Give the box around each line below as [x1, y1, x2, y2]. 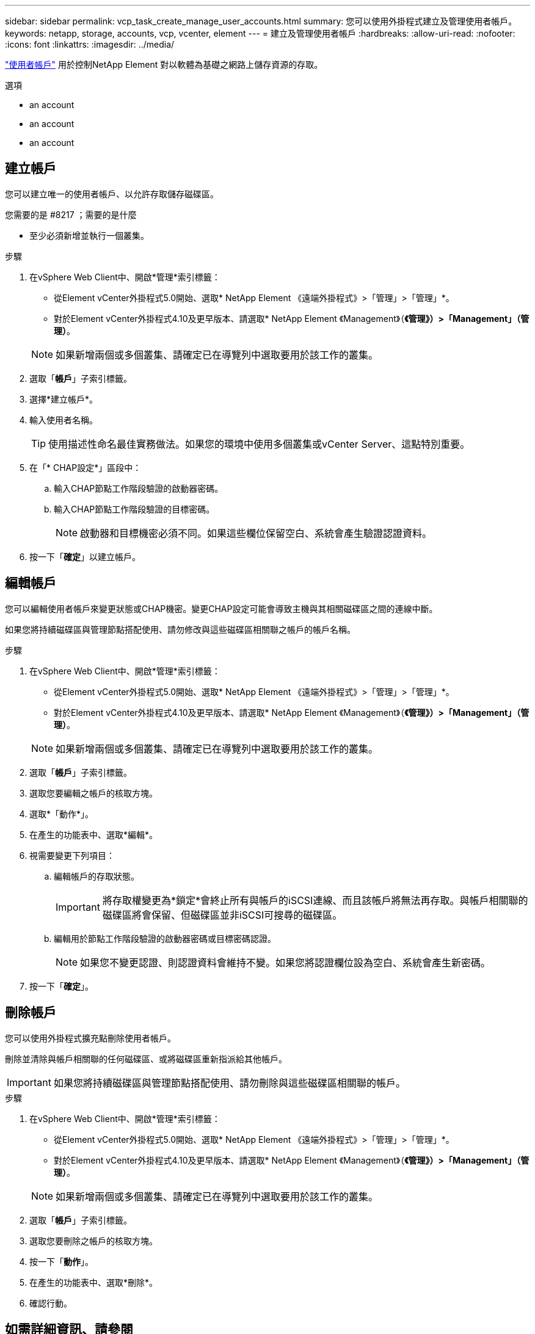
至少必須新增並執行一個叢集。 [29, 230, 149, 241]
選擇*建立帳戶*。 [29, 393, 98, 404]
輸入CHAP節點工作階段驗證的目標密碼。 [54, 503, 215, 514]
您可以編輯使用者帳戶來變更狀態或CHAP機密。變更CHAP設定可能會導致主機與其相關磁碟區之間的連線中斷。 [5, 603, 438, 614]
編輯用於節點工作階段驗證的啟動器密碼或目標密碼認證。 [54, 933, 276, 944]
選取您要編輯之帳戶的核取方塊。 [29, 787, 158, 798]
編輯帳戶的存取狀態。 [54, 870, 139, 881]
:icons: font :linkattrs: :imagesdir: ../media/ [5, 39, 175, 49]
